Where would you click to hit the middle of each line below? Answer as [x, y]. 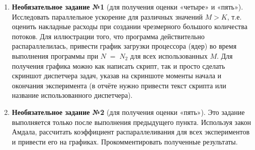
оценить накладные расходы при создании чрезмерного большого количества [130, 26]
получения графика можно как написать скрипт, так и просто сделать [118, 65]
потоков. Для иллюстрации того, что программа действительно [108, 36]
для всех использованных [169, 55]
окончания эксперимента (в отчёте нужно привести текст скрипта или [119, 85]
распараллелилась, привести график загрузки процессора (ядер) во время [124, 46]
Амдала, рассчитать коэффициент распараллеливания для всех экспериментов [131, 132]
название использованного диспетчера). [72, 95]
